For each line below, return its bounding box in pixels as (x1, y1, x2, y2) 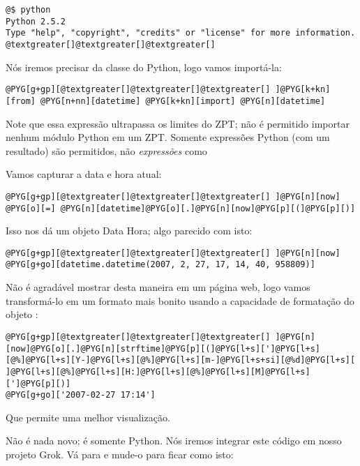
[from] (6, 96, 36, 106)
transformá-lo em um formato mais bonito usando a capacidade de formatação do (6, 293, 354, 308)
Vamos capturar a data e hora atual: (6, 167, 162, 181)
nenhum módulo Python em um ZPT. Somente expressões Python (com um (6, 130, 330, 144)
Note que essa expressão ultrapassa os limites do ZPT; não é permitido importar (6, 116, 350, 130)
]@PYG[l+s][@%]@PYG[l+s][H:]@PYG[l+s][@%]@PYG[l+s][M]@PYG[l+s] (6, 366, 310, 377)
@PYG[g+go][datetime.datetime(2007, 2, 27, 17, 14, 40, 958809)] (6, 260, 315, 270)
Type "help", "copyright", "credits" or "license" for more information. (6, 28, 356, 38)
